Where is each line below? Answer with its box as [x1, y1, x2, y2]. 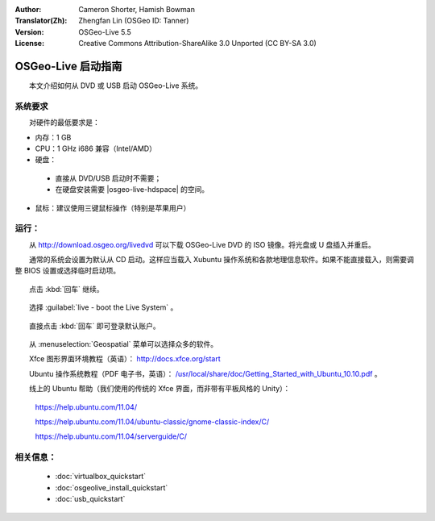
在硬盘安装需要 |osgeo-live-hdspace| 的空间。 [55, 185, 209, 194]
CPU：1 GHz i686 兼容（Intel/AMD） [35, 144, 157, 153]
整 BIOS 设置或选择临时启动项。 [14, 266, 121, 276]
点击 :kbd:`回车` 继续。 [28, 284, 104, 294]
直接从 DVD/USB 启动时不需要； [55, 173, 162, 183]
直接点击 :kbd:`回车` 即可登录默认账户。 [28, 321, 160, 331]
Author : [14, 5, 42, 14]
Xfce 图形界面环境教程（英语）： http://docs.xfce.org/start [28, 354, 221, 364]
